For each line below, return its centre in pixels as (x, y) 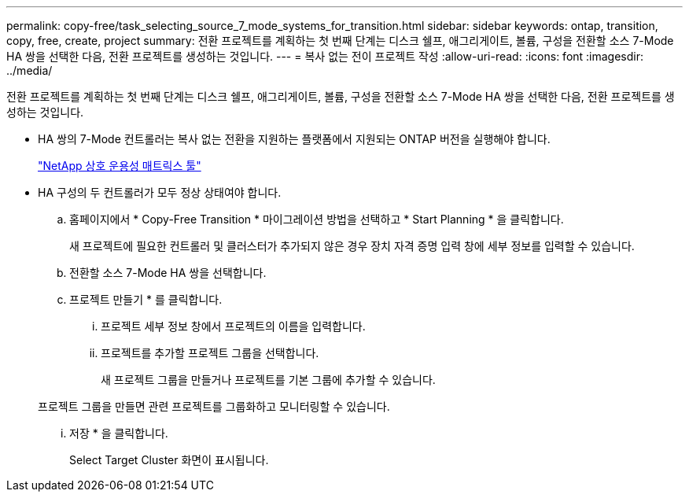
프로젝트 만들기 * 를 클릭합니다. (146, 299)
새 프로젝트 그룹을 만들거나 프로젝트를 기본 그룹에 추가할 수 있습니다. (268, 380)
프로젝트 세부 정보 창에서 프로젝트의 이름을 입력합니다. (233, 326)
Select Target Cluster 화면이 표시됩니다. (169, 460)
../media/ (29, 70)
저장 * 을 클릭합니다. (119, 433)
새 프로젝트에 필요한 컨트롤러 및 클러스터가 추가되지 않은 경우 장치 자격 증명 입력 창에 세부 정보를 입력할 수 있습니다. (352, 246)
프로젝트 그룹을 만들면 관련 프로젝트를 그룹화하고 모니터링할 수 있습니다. (214, 406)
